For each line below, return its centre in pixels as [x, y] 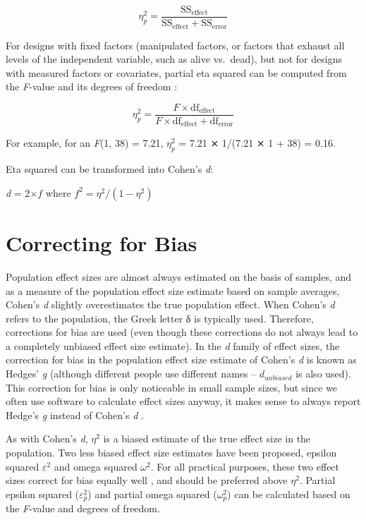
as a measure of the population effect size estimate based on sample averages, [173, 290]
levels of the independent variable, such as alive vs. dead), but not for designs [174, 59]
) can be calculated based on [289, 494]
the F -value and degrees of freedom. [83, 508]
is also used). [323, 374]
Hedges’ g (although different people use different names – [131, 374]
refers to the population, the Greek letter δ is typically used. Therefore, [160, 318]
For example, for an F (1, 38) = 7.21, [85, 143]
